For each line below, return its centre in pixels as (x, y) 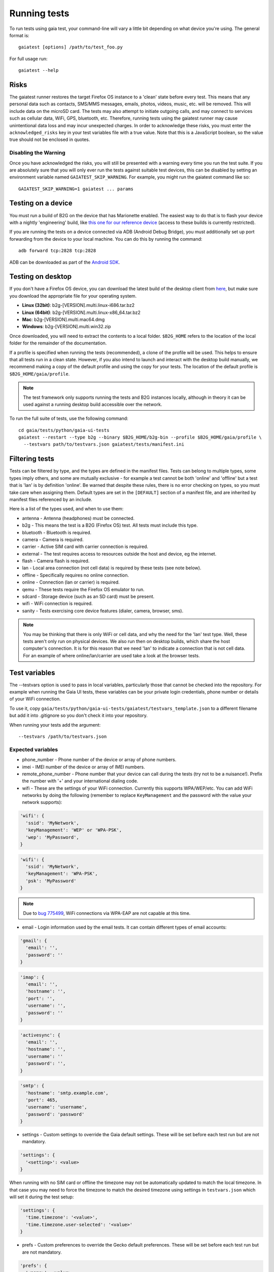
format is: (20, 35)
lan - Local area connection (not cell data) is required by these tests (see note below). (112, 568)
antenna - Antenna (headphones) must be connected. (78, 518)
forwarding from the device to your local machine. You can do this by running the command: (106, 239)
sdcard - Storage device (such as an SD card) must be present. (88, 597)
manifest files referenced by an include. (51, 499)
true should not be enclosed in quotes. (50, 139)
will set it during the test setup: (42, 1197)
